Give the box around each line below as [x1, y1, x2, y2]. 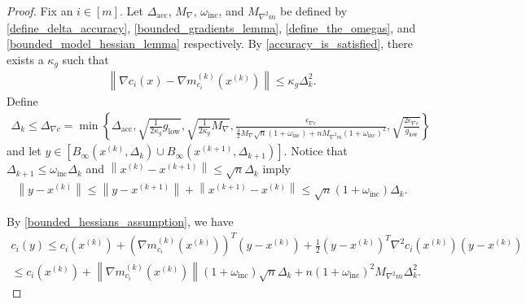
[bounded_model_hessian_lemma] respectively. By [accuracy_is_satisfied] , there [7, 35, 413, 52]
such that [62, 50, 109, 67]
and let [7, 142, 42, 159]
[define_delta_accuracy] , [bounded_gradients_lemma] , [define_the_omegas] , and [7, 19, 416, 36]
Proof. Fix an [7, 2, 73, 19]
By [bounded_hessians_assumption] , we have [7, 213, 234, 230]
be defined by [280, 2, 348, 19]
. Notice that [283, 142, 348, 159]
